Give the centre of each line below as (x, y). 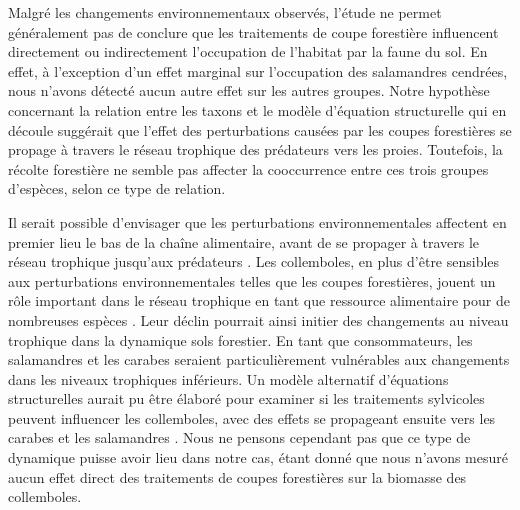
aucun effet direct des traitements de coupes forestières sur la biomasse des (237, 476)
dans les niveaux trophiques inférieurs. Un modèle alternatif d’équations (228, 378)
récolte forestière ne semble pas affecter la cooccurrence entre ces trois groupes (248, 168)
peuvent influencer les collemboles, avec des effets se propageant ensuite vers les (252, 417)
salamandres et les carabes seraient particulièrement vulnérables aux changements (259, 359)
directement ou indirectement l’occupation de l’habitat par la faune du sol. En (248, 51)
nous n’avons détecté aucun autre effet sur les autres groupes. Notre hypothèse (249, 90)
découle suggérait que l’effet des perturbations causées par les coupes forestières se (260, 129)
